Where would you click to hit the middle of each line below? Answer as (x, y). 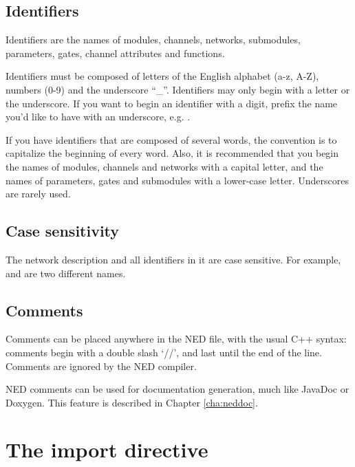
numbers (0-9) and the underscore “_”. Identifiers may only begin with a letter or (178, 89)
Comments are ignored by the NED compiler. (101, 366)
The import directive (107, 449)
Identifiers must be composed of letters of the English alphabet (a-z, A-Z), (162, 76)
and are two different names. (66, 273)
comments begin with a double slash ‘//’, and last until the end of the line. (164, 352)
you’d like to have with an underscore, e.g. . (98, 117)
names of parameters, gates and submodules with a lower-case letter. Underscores (177, 180)
